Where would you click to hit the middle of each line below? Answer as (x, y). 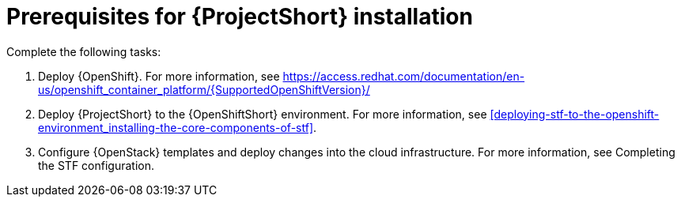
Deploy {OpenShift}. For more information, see (159, 76)
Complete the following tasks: (84, 51)
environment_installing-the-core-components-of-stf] (176, 127)
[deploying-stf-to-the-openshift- (575, 114)
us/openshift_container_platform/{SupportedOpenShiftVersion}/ (204, 89)
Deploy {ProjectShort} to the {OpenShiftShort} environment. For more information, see (263, 114)
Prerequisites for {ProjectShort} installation (240, 17)
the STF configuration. (96, 165)
